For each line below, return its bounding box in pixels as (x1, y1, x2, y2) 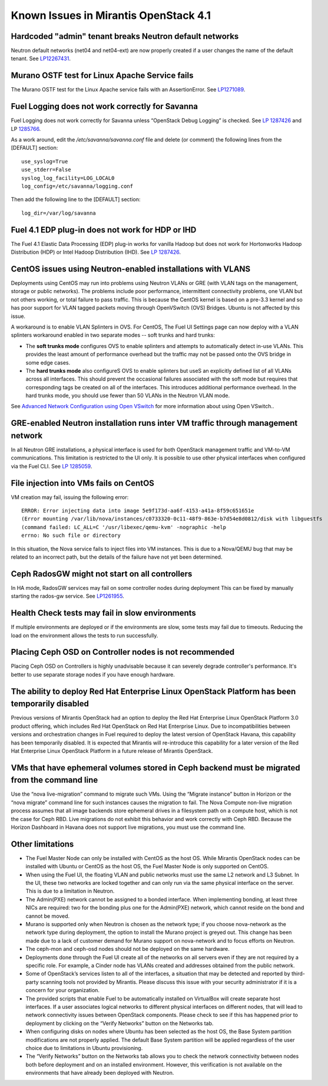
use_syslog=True (21, 158, 68, 165)
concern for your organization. (25, 987, 100, 994)
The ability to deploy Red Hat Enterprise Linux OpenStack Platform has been (11, 686, 296, 696)
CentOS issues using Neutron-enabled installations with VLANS (11, 264, 251, 274)
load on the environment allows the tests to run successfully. (11, 632, 158, 639)
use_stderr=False (21, 166, 71, 173)
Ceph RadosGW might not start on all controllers (11, 569, 193, 579)
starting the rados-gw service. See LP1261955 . (11, 593, 125, 600)
